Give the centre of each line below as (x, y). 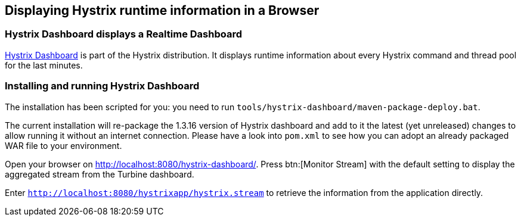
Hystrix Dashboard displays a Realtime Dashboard (123, 34)
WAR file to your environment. (63, 145)
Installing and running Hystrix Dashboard (102, 86)
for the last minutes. (44, 65)
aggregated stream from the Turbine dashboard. (100, 174)
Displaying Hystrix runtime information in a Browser (162, 10)
